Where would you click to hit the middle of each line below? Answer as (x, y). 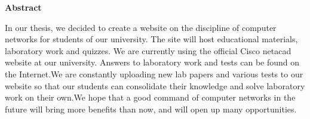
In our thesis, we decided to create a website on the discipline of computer (141, 27)
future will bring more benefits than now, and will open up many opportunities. (151, 109)
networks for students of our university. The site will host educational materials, (151, 39)
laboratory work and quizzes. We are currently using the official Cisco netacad (148, 50)
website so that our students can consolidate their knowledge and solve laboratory (155, 85)
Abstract (23, 7)
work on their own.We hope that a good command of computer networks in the (150, 97)
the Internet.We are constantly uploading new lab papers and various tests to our (154, 73)
